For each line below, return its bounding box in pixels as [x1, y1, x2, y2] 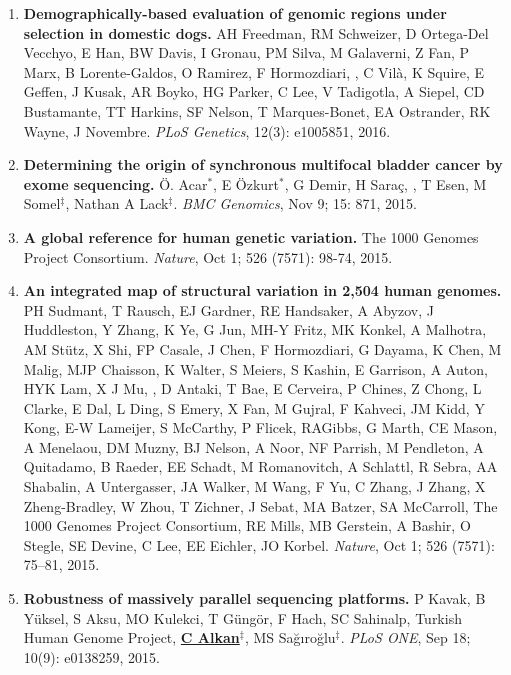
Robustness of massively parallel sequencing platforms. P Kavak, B [23, 588, 486, 609]
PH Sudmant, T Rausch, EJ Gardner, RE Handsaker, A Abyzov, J [23, 299, 434, 320]
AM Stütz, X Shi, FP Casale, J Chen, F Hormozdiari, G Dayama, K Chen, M [23, 338, 502, 359]
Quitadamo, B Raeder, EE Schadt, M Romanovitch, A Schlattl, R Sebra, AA [23, 456, 498, 477]
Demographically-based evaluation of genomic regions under [23, 3, 447, 23]
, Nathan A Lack [65, 193, 169, 214]
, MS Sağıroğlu [244, 627, 336, 648]
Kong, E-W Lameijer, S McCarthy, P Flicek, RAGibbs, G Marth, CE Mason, [23, 417, 498, 438]
